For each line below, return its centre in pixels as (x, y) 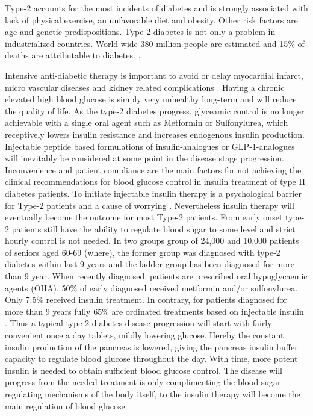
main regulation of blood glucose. (66, 405)
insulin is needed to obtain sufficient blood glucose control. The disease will (144, 370)
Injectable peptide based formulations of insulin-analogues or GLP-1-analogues (150, 146)
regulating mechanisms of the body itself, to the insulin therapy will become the (153, 394)
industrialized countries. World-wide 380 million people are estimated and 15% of (155, 43)
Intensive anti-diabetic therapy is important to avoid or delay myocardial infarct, (154, 75)
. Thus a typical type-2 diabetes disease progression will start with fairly (138, 323)
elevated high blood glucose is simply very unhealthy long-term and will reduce (151, 99)
